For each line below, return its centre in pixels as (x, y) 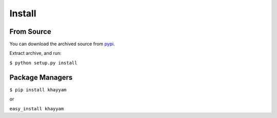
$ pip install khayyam (38, 90)
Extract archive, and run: (35, 53)
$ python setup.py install (43, 63)
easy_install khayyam (37, 109)
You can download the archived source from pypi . (62, 44)
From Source (30, 32)
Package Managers (41, 77)
